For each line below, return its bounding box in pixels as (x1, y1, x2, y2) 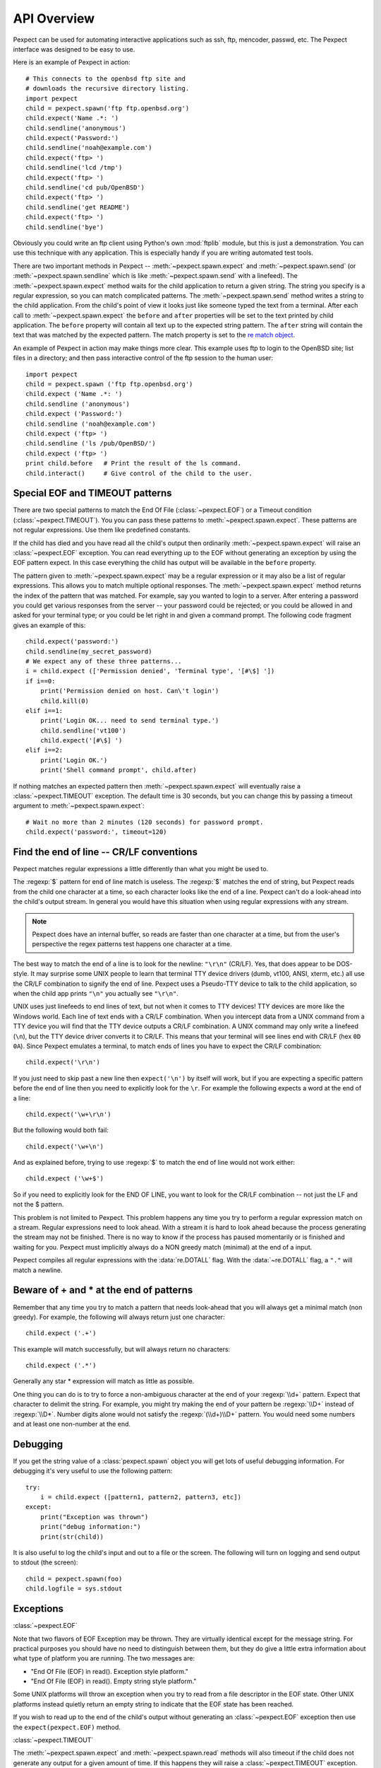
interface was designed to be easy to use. (13, 45, 135, 53)
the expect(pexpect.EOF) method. (13, 1723, 121, 1731)
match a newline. (13, 1266, 63, 1274)
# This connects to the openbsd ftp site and (25, 74, 186, 83)
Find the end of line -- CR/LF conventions (13, 846, 198, 858)
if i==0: (25, 677, 56, 685)
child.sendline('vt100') (40, 726, 126, 735)
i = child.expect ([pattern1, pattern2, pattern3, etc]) (40, 1493, 241, 1501)
